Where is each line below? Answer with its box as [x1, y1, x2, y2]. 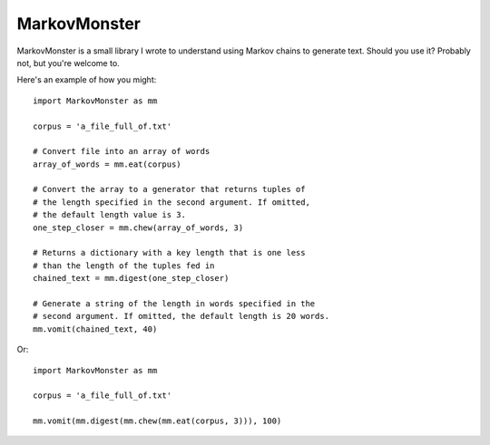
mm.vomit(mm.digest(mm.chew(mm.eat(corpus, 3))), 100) [33, 416, 282, 426]
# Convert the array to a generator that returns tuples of [33, 184, 306, 195]
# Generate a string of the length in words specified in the [33, 298, 316, 308]
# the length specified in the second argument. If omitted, [33, 197, 310, 208]
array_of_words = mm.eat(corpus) [33, 159, 181, 169]
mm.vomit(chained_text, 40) [33, 324, 158, 334]
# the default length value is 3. [33, 209, 186, 220]
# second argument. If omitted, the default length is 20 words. [33, 311, 330, 322]
